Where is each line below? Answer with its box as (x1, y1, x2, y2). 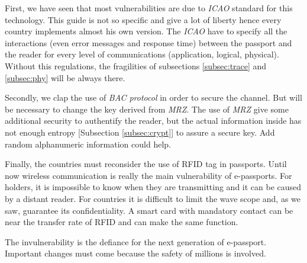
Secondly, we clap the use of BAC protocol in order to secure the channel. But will (5, 91, 302, 104)
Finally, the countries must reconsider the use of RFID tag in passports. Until (5, 158, 287, 170)
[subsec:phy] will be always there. (5, 71, 125, 84)
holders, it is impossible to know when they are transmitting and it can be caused (5, 181, 302, 193)
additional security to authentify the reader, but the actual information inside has (5, 114, 302, 127)
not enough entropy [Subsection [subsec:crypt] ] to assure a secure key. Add (5, 126, 275, 138)
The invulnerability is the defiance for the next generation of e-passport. (5, 235, 267, 248)
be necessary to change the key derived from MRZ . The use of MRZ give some (5, 102, 289, 115)
